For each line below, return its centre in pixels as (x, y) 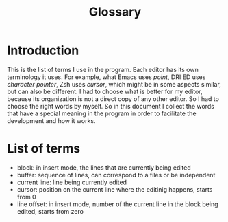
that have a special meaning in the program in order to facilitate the (102, 113)
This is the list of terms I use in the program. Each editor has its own (103, 69)
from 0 (26, 197)
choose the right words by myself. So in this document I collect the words (111, 106)
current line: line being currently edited (72, 182)
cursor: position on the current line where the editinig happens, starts (115, 189)
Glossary (115, 12)
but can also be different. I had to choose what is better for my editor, (105, 91)
